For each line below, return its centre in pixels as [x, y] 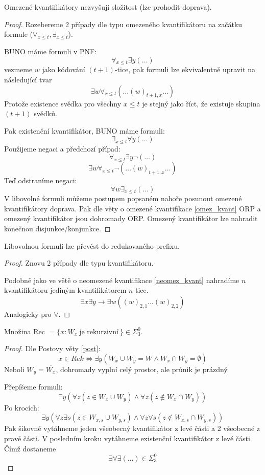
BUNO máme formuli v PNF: [51, 51]
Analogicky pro [28, 314]
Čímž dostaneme [30, 448]
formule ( [19, 34]
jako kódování [64, 69]
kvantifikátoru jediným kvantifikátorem [65, 290]
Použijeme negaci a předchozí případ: [62, 148]
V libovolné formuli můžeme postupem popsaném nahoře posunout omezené [123, 198]
